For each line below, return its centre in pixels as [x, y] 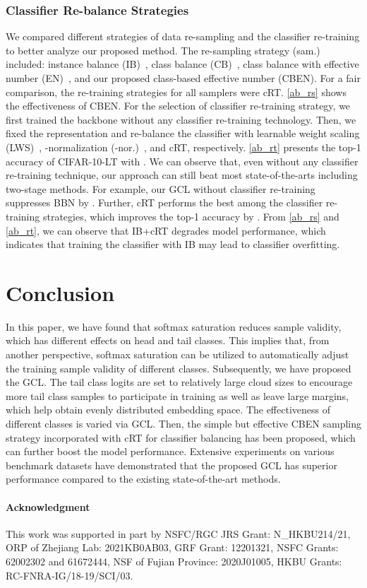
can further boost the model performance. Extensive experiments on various [170, 451]
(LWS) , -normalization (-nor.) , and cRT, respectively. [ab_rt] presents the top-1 [183, 147]
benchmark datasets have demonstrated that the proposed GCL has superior [172, 465]
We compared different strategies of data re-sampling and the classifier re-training [183, 36]
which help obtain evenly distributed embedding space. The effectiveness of [168, 410]
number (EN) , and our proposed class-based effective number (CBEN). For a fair [183, 78]
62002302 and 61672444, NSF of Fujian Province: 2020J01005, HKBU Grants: [174, 561]
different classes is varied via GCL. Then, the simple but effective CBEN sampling [183, 423]
